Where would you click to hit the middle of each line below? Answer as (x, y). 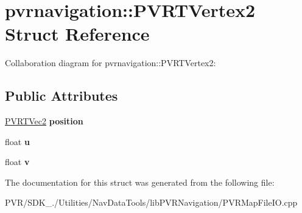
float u (17, 141)
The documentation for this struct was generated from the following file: (140, 182)
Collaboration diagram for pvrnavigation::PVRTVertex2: (111, 63)
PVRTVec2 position (44, 121)
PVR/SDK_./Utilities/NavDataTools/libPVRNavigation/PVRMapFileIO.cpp (151, 202)
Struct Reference (77, 34)
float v (17, 162)
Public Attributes (61, 96)
